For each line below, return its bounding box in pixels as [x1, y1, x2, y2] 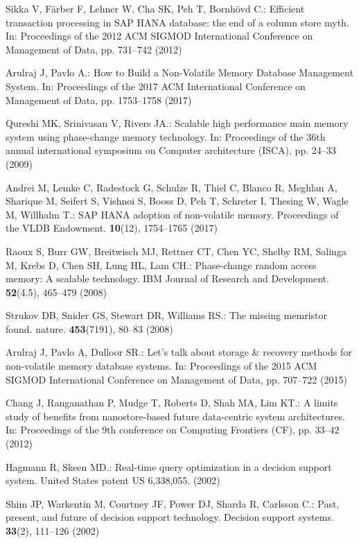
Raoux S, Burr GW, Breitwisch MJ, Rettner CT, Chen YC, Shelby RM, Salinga [6, 243, 347, 258]
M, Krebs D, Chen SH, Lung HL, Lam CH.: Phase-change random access [6, 257, 317, 272]
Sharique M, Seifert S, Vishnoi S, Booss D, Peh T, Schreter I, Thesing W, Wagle [6, 193, 349, 208]
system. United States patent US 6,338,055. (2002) [6, 473, 220, 488]
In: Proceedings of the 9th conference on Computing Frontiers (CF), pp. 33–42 [6, 422, 340, 437]
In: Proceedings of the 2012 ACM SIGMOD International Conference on [6, 28, 313, 43]
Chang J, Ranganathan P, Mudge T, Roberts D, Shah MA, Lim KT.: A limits [6, 395, 338, 410]
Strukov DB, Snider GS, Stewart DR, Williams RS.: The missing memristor [6, 308, 327, 322]
